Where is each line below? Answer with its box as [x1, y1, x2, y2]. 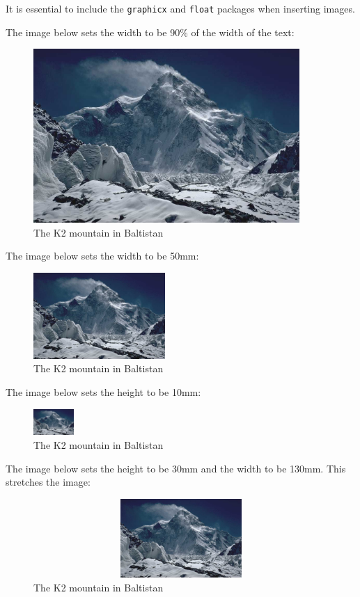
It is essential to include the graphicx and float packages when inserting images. [6, 1, 355, 15]
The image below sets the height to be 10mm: [6, 385, 201, 399]
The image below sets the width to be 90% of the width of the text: [6, 24, 295, 39]
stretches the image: [6, 475, 91, 489]
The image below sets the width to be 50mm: [6, 248, 199, 263]
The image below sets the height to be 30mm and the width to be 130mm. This [6, 461, 346, 475]
